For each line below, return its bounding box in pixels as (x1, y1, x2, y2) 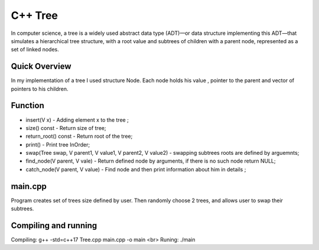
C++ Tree (11, 9, 58, 22)
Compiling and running (11, 220, 97, 230)
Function (11, 100, 44, 111)
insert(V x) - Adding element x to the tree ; (25, 116, 129, 124)
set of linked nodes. (11, 46, 59, 53)
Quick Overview (11, 61, 71, 72)
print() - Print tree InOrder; (25, 141, 90, 148)
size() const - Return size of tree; (25, 124, 106, 131)
